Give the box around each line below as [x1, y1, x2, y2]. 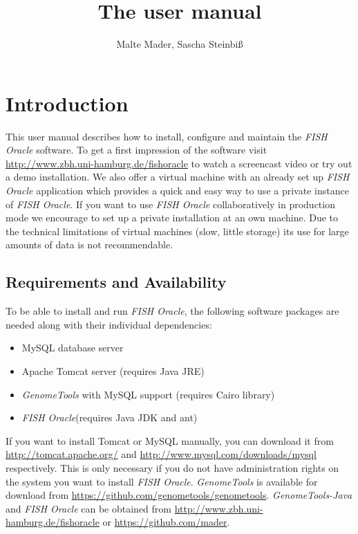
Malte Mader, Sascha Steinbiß [116, 37, 243, 51]
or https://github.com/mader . [102, 515, 230, 529]
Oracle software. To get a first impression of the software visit [6, 142, 267, 157]
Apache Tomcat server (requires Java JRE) [21, 363, 205, 378]
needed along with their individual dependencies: [6, 317, 212, 331]
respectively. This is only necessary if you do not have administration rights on [6, 460, 339, 475]
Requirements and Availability [6, 271, 227, 293]
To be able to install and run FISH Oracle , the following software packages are [6, 304, 339, 318]
